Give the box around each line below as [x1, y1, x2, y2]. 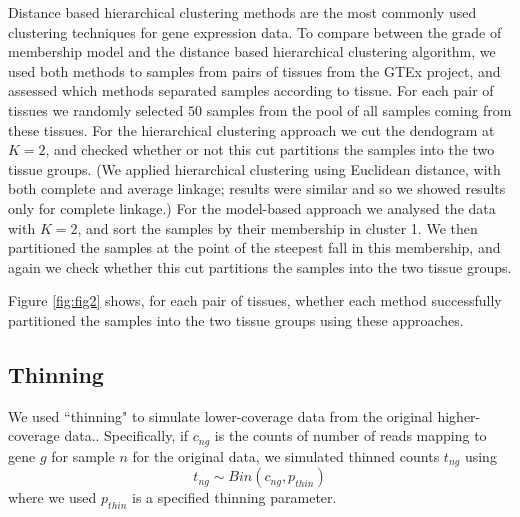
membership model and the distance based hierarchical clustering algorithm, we [8, 41, 496, 62]
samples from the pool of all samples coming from [206, 99, 512, 120]
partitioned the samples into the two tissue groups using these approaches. [8, 309, 464, 330]
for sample [51, 445, 115, 466]
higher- [437, 405, 481, 426]
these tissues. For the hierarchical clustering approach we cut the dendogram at [8, 119, 495, 140]
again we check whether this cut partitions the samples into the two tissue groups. [8, 256, 512, 277]
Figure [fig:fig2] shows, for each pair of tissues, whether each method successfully [8, 290, 502, 311]
